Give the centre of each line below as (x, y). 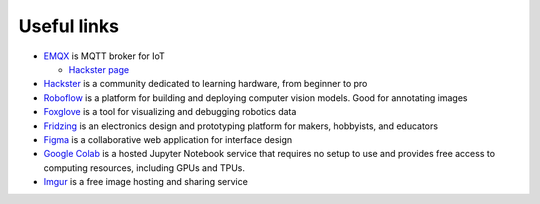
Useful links (69, 26)
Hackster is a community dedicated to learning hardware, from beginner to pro (205, 84)
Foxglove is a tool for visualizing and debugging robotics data (170, 112)
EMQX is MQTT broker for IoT (104, 56)
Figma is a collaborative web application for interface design (168, 139)
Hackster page (99, 69)
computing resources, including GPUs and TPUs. (144, 167)
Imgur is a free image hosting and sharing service (146, 182)
